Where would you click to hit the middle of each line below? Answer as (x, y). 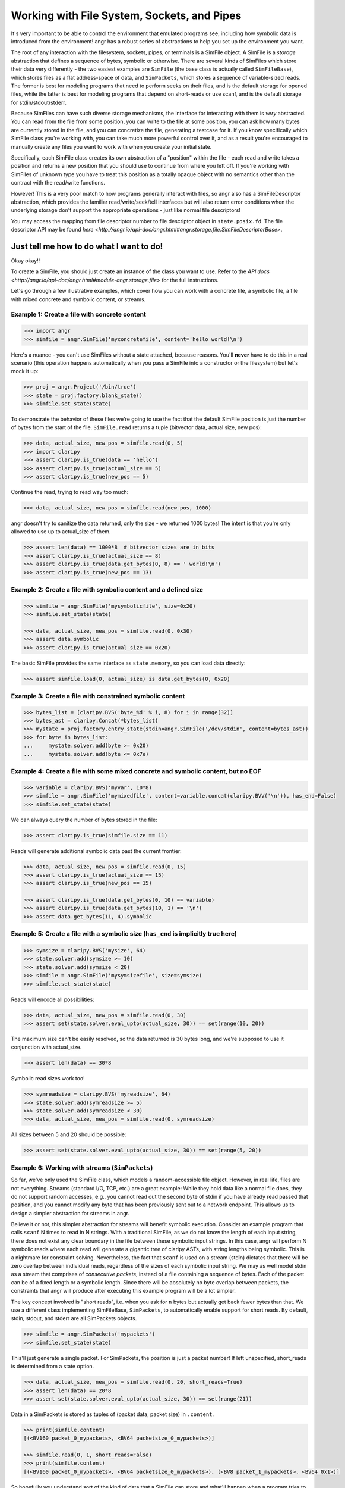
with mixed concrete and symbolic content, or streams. (78, 299)
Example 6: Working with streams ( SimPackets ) (82, 1168)
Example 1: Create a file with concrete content (79, 314)
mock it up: (25, 371)
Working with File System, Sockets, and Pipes (126, 15)
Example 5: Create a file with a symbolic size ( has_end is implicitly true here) (124, 934)
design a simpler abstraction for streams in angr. (70, 1213)
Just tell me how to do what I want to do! (87, 246)
